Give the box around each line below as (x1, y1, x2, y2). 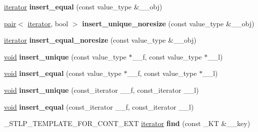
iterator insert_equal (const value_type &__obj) (4, 1, 163, 11)
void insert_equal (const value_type (4, 68, 122, 78)
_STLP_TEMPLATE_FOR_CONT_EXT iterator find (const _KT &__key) (4, 118, 251, 129)
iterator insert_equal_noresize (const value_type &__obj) (4, 35, 197, 45)
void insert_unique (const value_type (4, 51, 127, 62)
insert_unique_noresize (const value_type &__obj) (82, 18, 255, 28)
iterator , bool (27, 18, 68, 28)
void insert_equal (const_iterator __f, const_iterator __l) (4, 101, 194, 112)
